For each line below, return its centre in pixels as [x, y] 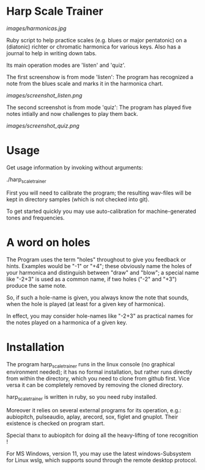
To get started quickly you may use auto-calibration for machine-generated [101, 211]
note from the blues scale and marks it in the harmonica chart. [85, 83]
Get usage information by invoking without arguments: [75, 168]
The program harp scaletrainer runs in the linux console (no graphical [91, 365]
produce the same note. [36, 285]
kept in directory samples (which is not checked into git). [78, 199]
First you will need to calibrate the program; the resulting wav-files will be [99, 193]
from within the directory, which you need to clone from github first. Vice [98, 379]
